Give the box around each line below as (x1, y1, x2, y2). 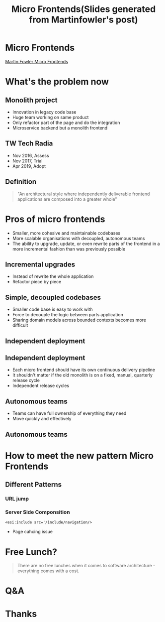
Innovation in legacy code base (12, 109, 77, 115)
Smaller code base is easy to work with (12, 306, 93, 312)
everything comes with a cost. (17, 568, 80, 574)
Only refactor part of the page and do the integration (12, 120, 120, 125)
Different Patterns (5, 481, 62, 489)
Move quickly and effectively (12, 416, 72, 422)
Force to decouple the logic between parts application (12, 312, 123, 318)
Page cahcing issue (12, 529, 53, 535)
